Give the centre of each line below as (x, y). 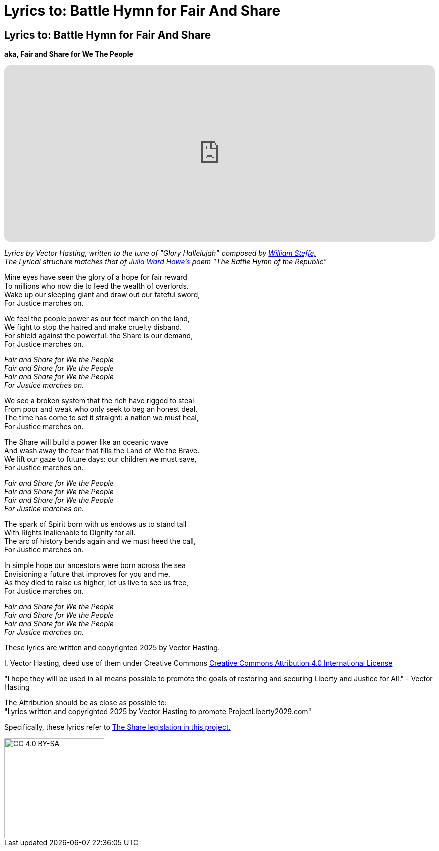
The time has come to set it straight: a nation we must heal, (101, 418)
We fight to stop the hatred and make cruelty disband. (93, 327)
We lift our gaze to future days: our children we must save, (100, 459)
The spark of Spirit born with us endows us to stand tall (95, 524)
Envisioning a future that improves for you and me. (87, 574)
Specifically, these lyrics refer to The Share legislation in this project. (117, 727)
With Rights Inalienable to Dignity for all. (70, 533)
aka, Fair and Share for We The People (69, 54)
